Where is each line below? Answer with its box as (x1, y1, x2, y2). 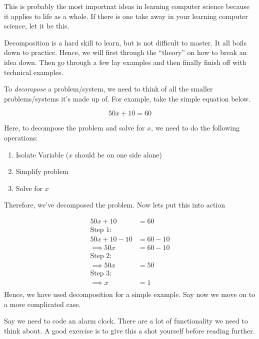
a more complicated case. (4, 298, 81, 309)
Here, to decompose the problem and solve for (4, 122, 145, 133)
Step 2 (90, 252, 110, 260)
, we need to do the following (151, 122, 240, 133)
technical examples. (4, 66, 63, 77)
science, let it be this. (4, 20, 69, 31)
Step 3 (90, 270, 110, 277)
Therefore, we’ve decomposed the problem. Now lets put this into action (4, 199, 225, 210)
